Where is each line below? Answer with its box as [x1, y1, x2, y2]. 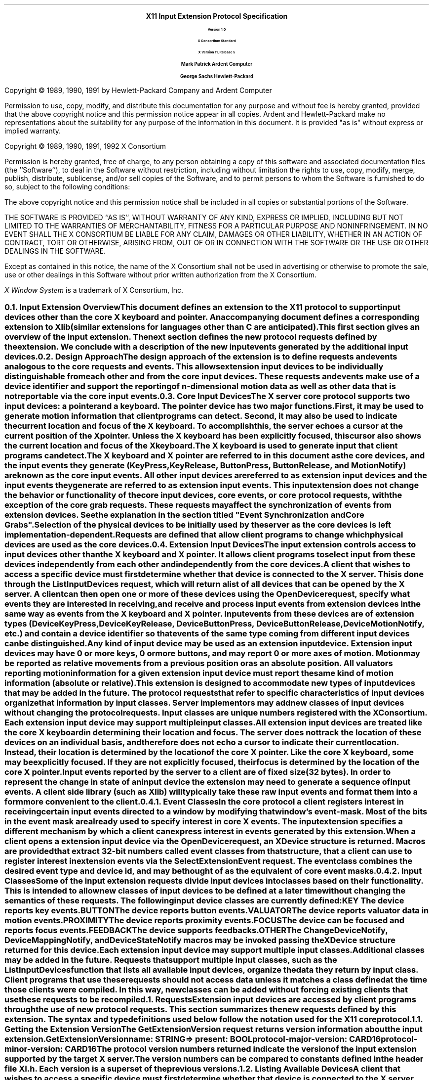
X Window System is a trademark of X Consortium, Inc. [4, 286, 183, 294]
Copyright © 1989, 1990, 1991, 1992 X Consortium [4, 142, 166, 150]
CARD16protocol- [349, 1034, 418, 1044]
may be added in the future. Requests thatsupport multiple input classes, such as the [4, 955, 337, 965]
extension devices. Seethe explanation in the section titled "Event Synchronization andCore [4, 510, 364, 520]
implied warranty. [4, 127, 61, 135]
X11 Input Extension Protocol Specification [146, 12, 288, 20]
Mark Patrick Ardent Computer [181, 61, 253, 67]
